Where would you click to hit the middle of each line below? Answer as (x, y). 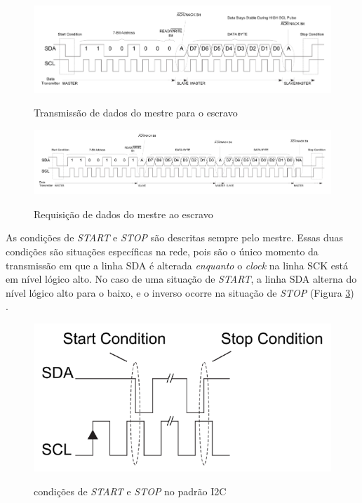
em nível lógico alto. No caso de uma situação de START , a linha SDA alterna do (181, 279)
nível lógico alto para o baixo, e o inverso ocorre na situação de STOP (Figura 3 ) (180, 292)
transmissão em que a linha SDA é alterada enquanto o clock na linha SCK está (177, 265)
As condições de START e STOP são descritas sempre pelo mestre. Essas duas (175, 237)
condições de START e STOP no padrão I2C (130, 491)
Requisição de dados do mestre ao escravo (123, 214)
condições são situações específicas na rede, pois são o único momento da (162, 251)
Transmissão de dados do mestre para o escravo (136, 113)
